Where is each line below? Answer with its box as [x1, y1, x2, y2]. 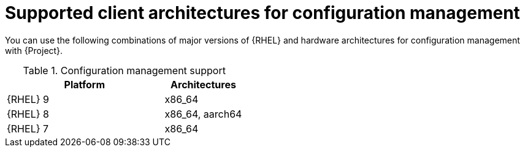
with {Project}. [5, 45, 63, 56]
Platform [64, 78, 105, 91]
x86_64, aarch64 [164, 107, 242, 120]
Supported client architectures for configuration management [5, 2, 520, 23]
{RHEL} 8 [7, 107, 49, 120]
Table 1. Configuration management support [23, 64, 226, 77]
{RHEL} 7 [7, 122, 49, 135]
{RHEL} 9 [7, 93, 49, 105]
